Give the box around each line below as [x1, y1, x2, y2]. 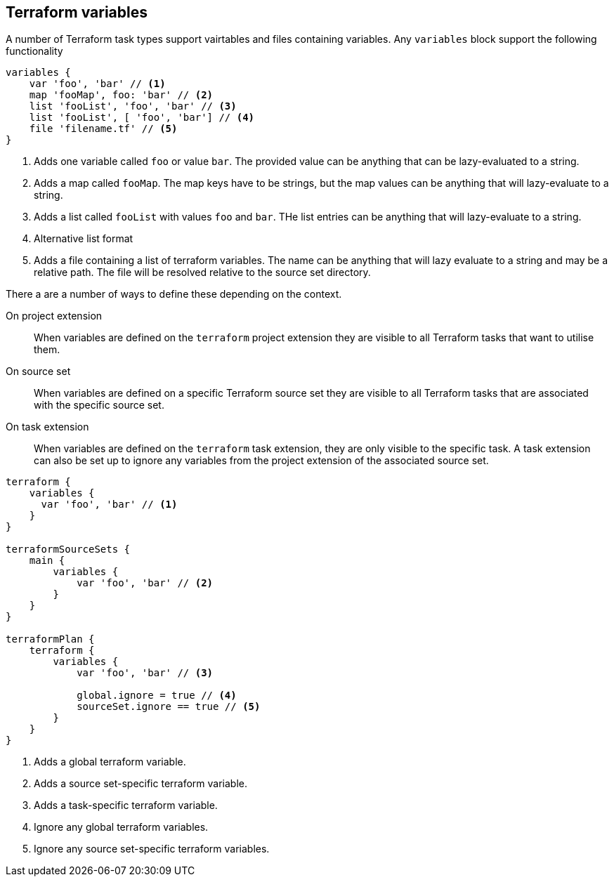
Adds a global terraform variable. [34, 756, 186, 768]
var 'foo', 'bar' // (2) [77, 577, 214, 589]
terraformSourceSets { [6, 544, 131, 555]
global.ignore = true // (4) [77, 690, 237, 702]
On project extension [6, 310, 103, 322]
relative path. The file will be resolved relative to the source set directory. [34, 266, 371, 279]
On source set [6, 365, 71, 378]
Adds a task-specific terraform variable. [34, 799, 218, 812]
